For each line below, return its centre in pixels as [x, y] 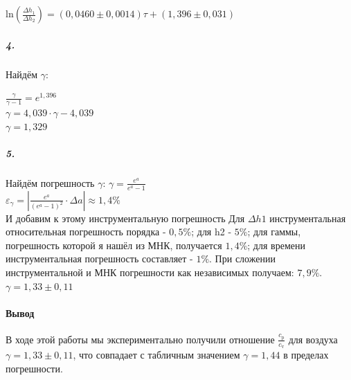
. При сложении [242, 259]
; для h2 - [211, 232]
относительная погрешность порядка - [86, 232]
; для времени [276, 245]
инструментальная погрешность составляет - [99, 259]
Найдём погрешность [50, 182]
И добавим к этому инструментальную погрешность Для [125, 218]
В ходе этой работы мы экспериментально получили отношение [140, 339]
